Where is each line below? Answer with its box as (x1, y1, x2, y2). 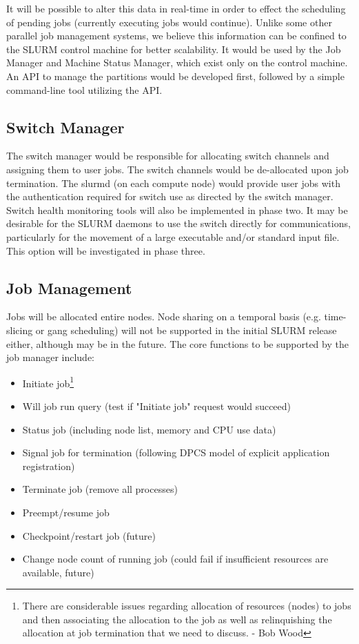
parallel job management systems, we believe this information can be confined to (6, 28, 347, 43)
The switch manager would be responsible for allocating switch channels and (6, 148, 329, 163)
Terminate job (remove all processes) (22, 482, 178, 496)
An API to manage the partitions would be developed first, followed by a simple (6, 68, 345, 83)
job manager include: (6, 350, 95, 364)
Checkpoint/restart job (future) (22, 528, 156, 543)
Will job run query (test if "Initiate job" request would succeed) (22, 398, 291, 413)
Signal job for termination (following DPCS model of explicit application (22, 445, 330, 460)
